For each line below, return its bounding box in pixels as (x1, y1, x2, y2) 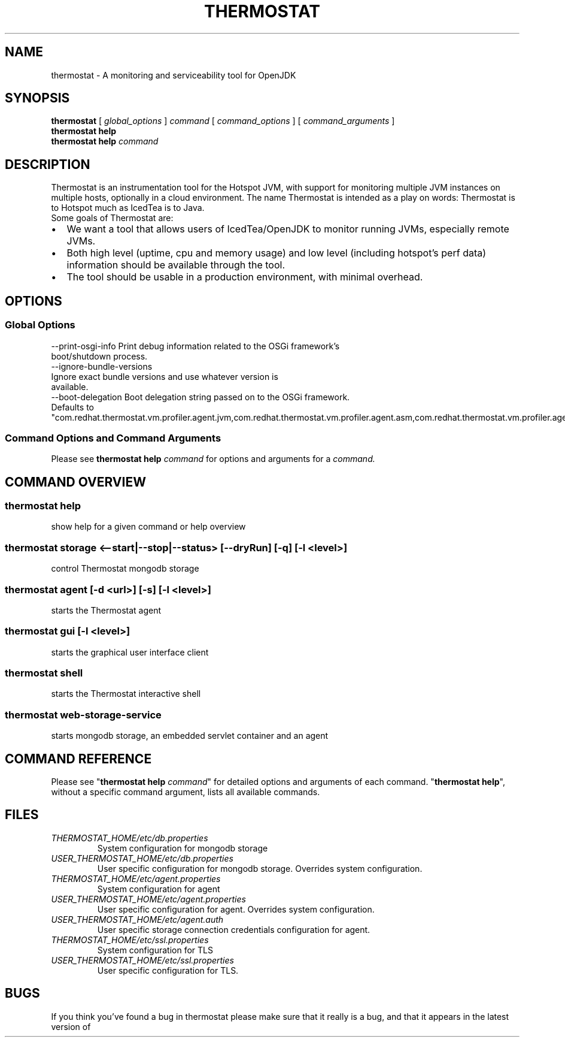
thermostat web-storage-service (5, 708, 162, 721)
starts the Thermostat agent (51, 605, 162, 615)
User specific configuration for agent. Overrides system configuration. (97, 904, 375, 914)
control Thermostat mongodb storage (51, 563, 199, 574)
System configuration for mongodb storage (97, 842, 268, 853)
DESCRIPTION (5, 156, 90, 172)
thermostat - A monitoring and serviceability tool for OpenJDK (51, 70, 296, 80)
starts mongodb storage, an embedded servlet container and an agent (51, 730, 329, 741)
